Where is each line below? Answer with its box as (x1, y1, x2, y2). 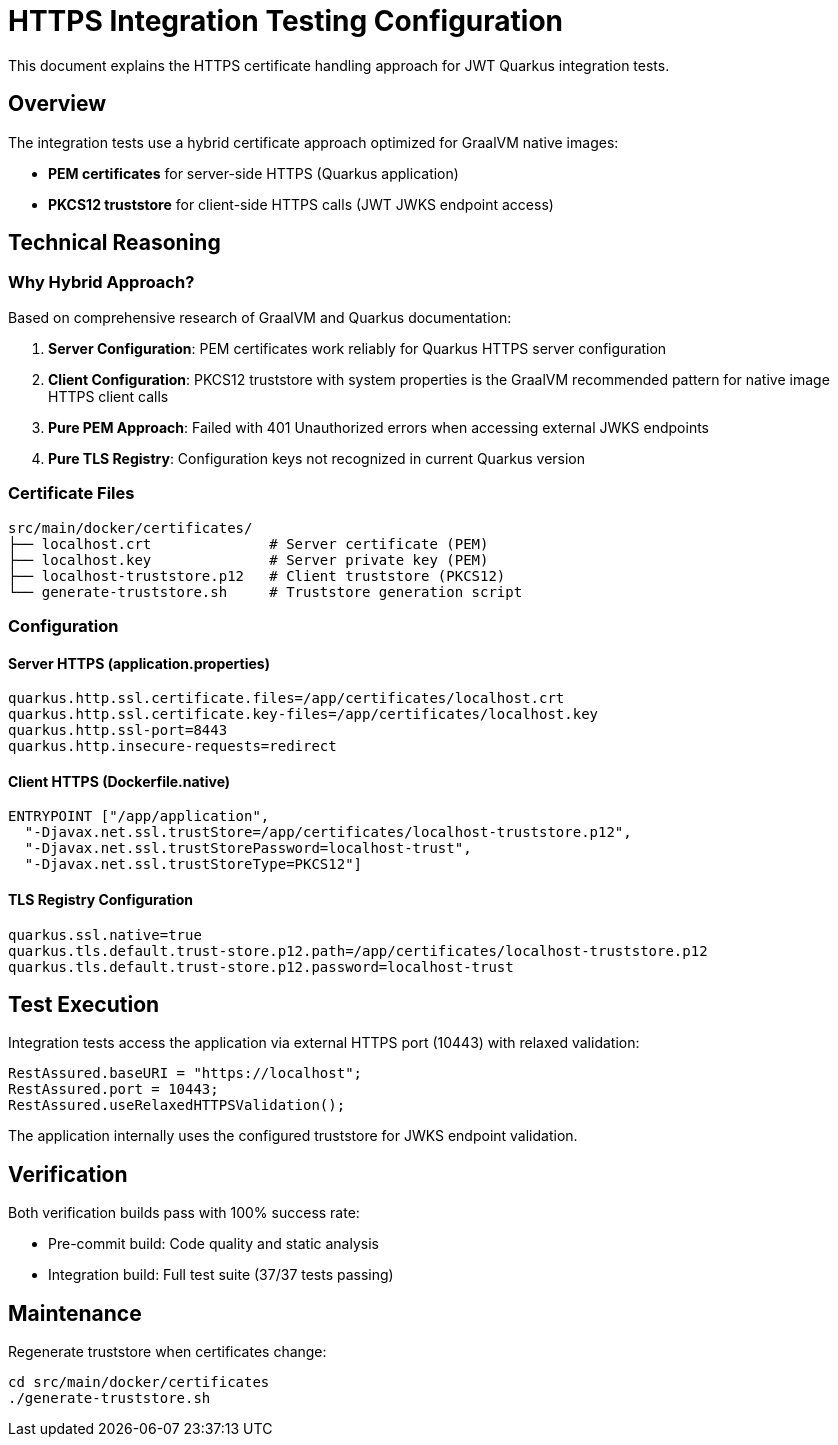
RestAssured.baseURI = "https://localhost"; (8, 1065, 363, 1082)
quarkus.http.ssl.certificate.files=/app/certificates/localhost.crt (8, 690, 565, 707)
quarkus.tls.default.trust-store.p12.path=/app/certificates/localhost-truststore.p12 (8, 942, 708, 959)
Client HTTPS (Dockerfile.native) (8, 772, 231, 790)
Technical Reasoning (8, 230, 221, 256)
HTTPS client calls (48, 387, 169, 405)
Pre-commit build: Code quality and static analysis (48, 1235, 379, 1253)
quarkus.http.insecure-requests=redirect (8, 738, 337, 755)
